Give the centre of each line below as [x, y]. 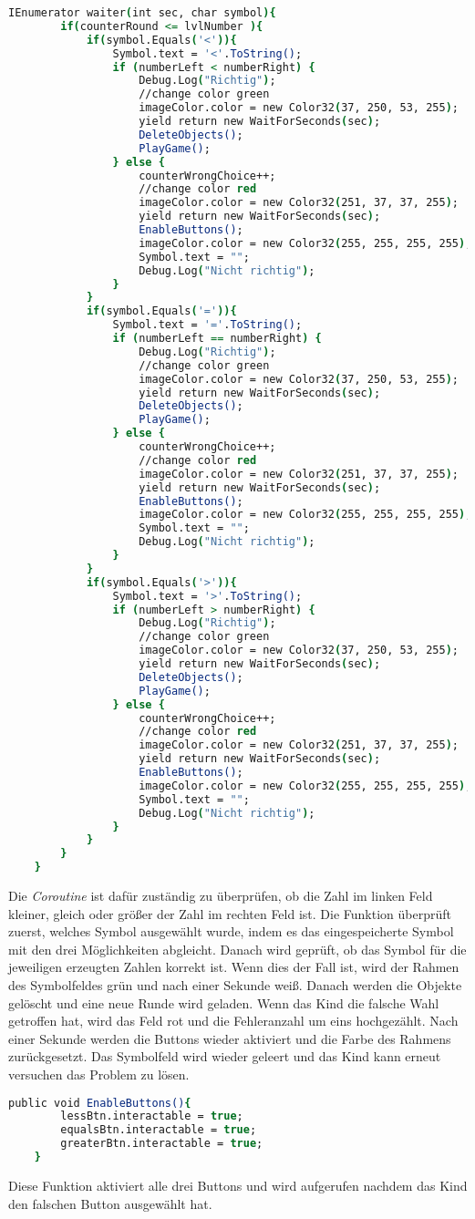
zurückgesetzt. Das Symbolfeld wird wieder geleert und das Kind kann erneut [225, 1056]
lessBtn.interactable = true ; [152, 1116]
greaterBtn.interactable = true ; [162, 1144]
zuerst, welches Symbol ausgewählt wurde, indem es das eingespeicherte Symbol [231, 931]
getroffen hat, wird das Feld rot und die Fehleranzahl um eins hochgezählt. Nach [233, 1021]
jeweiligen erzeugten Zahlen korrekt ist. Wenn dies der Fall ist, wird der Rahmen [234, 967]
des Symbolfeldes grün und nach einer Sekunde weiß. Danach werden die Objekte [235, 984]
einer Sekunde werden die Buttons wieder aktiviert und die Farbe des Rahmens [230, 1038]
